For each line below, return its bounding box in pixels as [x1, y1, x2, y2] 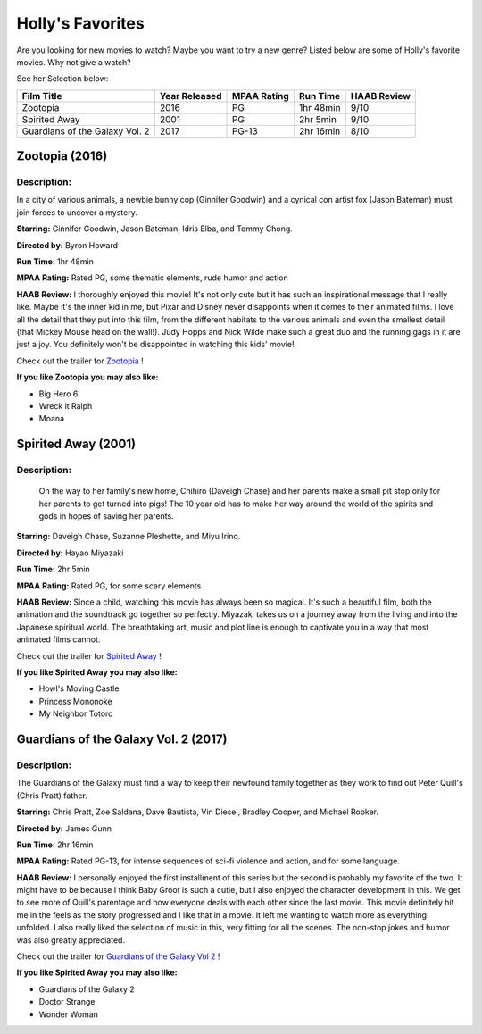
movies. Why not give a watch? [16, 56, 131, 67]
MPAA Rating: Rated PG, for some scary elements [16, 580, 202, 591]
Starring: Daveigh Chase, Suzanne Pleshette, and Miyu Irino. [16, 531, 241, 542]
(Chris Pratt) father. [16, 790, 88, 801]
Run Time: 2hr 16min [16, 839, 94, 850]
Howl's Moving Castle [38, 683, 120, 694]
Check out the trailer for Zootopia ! [16, 355, 144, 366]
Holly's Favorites [16, 13, 145, 33]
